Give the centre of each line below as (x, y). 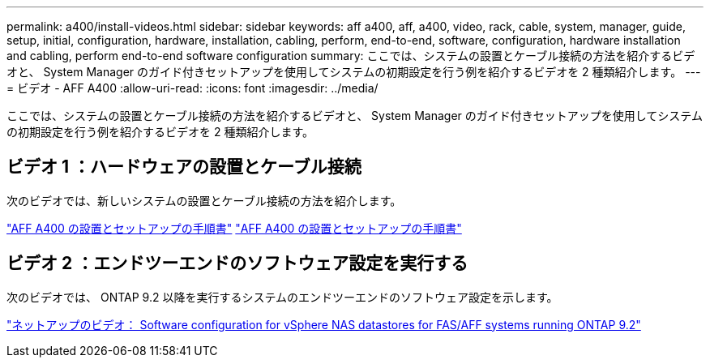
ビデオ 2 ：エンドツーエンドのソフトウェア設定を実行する (237, 263)
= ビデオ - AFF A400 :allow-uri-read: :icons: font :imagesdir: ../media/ (192, 88)
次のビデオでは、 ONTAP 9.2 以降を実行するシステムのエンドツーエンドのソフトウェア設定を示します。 (282, 297)
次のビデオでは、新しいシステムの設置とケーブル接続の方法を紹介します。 (204, 200)
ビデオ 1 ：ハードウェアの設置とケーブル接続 (184, 167)
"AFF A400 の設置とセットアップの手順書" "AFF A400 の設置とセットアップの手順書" (234, 228)
